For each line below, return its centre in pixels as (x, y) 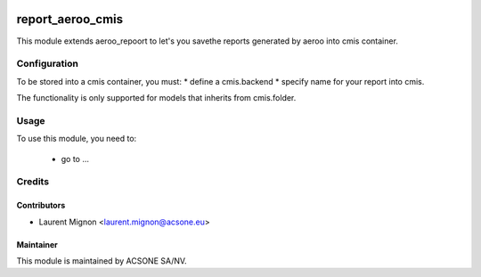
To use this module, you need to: (77, 139)
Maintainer (37, 244)
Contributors (41, 206)
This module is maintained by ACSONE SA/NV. (102, 261)
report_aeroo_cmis (70, 19)
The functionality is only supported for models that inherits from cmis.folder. (156, 98)
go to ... (75, 159)
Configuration (48, 64)
